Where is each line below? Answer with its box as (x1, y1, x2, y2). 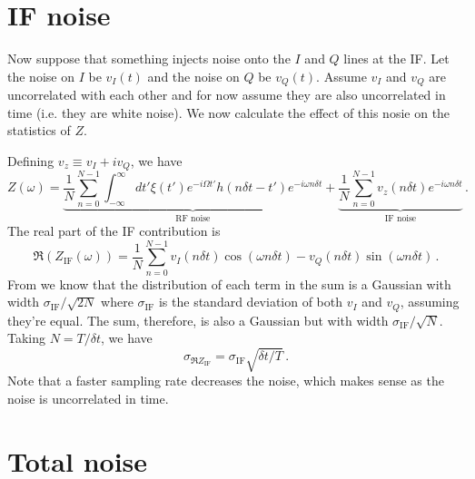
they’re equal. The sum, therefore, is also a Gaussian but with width (7, 310, 389, 329)
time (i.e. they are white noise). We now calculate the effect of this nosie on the (7, 103, 450, 122)
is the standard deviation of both (158, 292, 343, 311)
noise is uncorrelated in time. (7, 389, 169, 408)
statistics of (7, 121, 71, 140)
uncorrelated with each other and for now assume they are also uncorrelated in (7, 85, 446, 104)
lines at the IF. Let (343, 49, 450, 68)
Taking (7, 328, 46, 347)
